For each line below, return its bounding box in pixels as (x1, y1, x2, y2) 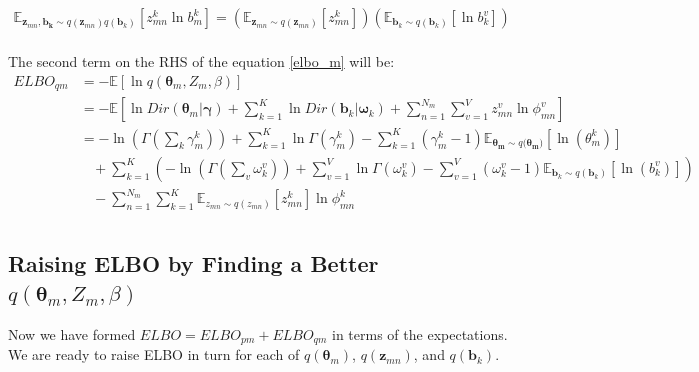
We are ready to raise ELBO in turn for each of (8, 344, 300, 365)
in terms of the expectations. (332, 323, 508, 344)
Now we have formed (8, 323, 136, 344)
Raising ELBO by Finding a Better (8, 247, 379, 278)
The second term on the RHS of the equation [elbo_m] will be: (8, 51, 395, 72)
